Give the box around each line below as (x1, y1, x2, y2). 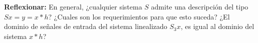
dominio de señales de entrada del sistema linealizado (4, 21, 167, 31)
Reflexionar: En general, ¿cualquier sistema (4, 1, 142, 11)
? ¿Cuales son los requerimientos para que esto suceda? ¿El (48, 11, 230, 21)
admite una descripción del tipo (151, 1, 248, 11)
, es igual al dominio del (180, 21, 254, 31)
